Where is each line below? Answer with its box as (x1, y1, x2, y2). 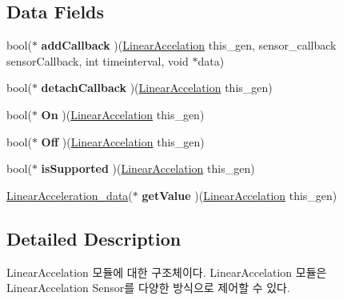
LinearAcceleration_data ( (6, 186, 133, 203)
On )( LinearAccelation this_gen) (41, 106, 205, 122)
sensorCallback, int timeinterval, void (6, 52, 189, 69)
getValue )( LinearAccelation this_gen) (142, 186, 337, 203)
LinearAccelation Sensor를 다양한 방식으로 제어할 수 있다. (6, 279, 290, 296)
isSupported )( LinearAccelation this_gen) (41, 160, 255, 177)
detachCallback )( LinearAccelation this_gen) (41, 79, 273, 96)
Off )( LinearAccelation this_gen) (41, 133, 205, 150)
